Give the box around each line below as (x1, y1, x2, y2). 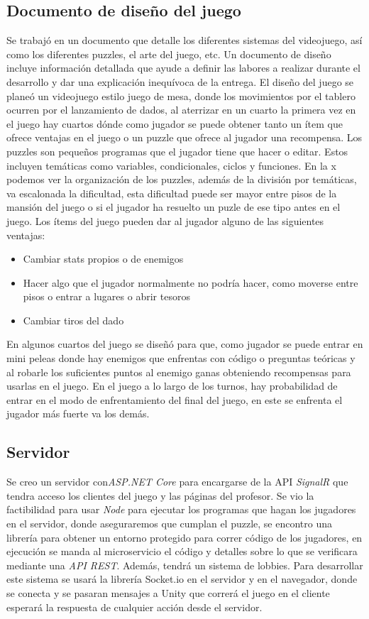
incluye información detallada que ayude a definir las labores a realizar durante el (6, 60, 360, 75)
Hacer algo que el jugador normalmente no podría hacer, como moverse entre (23, 275, 358, 290)
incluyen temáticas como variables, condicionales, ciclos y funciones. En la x (6, 158, 336, 172)
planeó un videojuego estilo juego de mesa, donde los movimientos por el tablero (6, 88, 356, 103)
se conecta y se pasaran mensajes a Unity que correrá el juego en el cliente (6, 586, 330, 600)
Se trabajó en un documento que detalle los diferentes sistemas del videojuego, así (6, 33, 363, 48)
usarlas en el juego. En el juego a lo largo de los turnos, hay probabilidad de (6, 378, 338, 393)
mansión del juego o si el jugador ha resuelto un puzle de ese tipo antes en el (6, 199, 341, 214)
